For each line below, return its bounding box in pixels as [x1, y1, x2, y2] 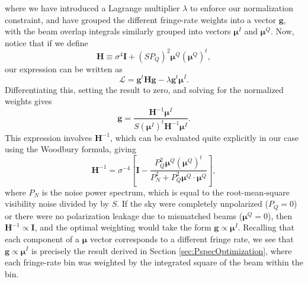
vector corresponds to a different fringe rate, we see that [89, 232, 294, 245]
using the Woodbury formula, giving [5, 143, 136, 155]
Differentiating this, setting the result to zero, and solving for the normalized [5, 83, 284, 95]
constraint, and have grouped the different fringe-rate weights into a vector [5, 13, 277, 25]
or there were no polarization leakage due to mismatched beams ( [5, 209, 243, 222]
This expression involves [5, 131, 92, 143]
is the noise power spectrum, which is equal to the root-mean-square [41, 185, 290, 198]
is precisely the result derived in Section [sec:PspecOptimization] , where [31, 244, 292, 257]
